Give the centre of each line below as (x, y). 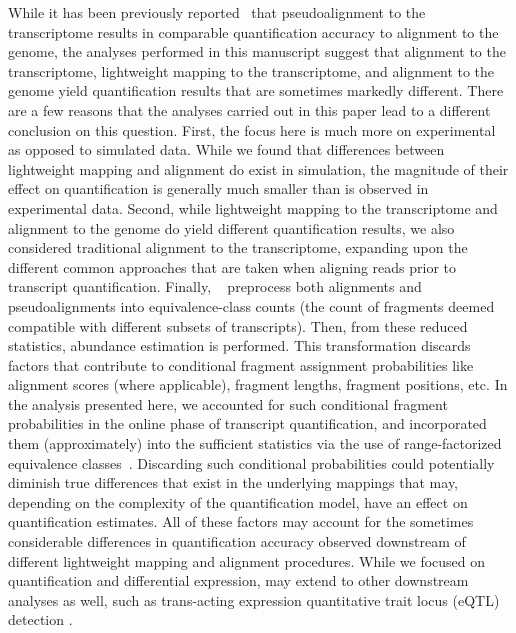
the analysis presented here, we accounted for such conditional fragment (228, 403)
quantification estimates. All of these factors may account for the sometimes (241, 521)
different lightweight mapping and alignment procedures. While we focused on (247, 560)
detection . (40, 619)
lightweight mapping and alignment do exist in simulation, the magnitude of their (258, 168)
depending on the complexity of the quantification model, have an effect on (238, 501)
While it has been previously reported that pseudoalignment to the (217, 12)
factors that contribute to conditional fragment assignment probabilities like (241, 364)
